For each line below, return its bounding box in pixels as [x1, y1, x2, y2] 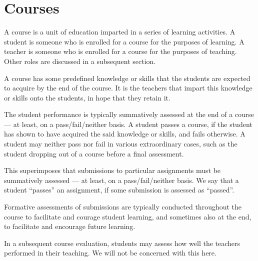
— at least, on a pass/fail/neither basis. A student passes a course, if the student [4, 118, 252, 129]
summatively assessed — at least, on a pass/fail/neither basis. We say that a [4, 174, 239, 185]
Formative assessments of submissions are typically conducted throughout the [4, 201, 242, 212]
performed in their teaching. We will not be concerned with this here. [4, 247, 216, 258]
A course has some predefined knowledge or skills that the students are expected [4, 72, 250, 83]
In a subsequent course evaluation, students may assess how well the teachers [4, 237, 240, 248]
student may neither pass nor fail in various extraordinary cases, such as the [4, 138, 237, 149]
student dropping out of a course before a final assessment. [4, 148, 184, 158]
